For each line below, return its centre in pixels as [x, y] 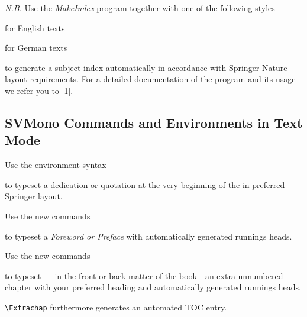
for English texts [35, 28]
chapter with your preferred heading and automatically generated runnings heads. [153, 287]
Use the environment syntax [56, 165]
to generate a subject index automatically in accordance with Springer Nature [146, 67]
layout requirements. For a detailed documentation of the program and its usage [150, 79]
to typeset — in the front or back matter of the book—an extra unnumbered [144, 275]
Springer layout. [34, 196]
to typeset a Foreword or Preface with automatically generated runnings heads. [148, 236]
